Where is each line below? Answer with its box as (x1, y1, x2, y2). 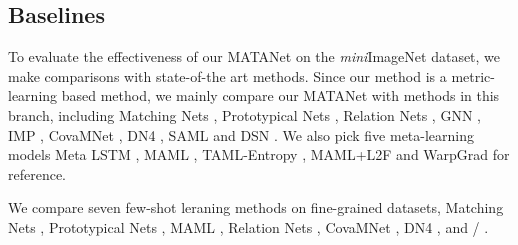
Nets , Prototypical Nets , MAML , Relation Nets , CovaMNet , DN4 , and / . (8, 216, 489, 237)
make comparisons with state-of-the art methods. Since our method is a (8, 65, 447, 86)
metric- (451, 65, 495, 86)
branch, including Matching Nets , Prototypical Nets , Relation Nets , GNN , (8, 104, 481, 125)
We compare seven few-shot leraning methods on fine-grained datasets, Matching (8, 197, 504, 218)
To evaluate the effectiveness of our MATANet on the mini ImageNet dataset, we (8, 46, 501, 67)
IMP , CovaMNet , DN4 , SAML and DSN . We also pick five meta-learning (8, 124, 475, 145)
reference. (8, 163, 67, 184)
